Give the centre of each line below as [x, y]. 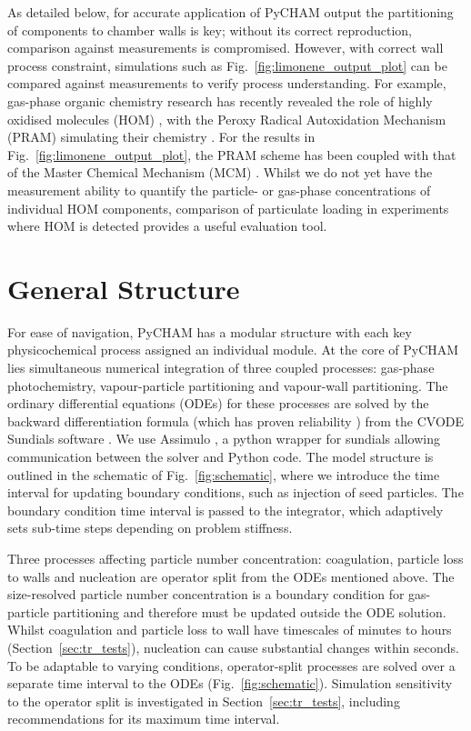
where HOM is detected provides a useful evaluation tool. [167, 226]
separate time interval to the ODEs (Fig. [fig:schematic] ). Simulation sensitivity [230, 683]
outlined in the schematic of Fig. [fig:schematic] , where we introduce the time [224, 474]
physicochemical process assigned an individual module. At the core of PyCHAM [233, 350]
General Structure [124, 288]
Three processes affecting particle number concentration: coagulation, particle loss [235, 558]
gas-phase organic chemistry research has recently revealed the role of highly [220, 100]
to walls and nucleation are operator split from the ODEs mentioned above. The [231, 576]
